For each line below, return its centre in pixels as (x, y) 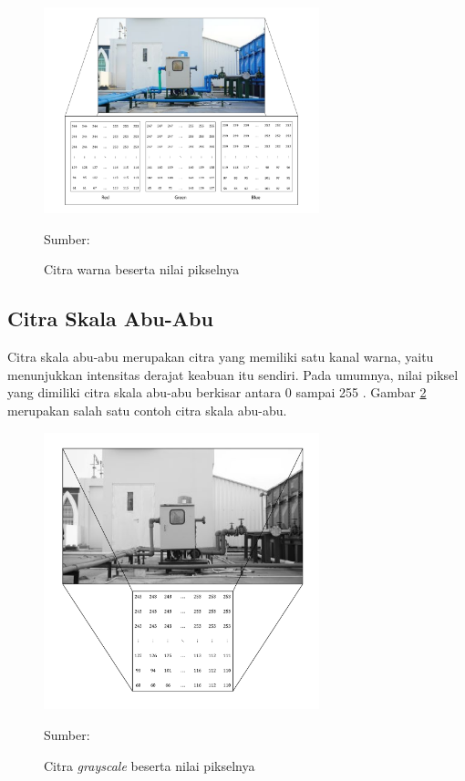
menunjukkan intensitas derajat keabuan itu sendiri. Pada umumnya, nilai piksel (233, 374)
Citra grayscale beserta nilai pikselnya (150, 765)
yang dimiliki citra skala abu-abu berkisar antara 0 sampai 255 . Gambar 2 (217, 392)
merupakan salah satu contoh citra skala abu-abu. (147, 410)
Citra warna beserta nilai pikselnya (142, 269)
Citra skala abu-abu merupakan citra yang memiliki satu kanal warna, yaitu (221, 357)
